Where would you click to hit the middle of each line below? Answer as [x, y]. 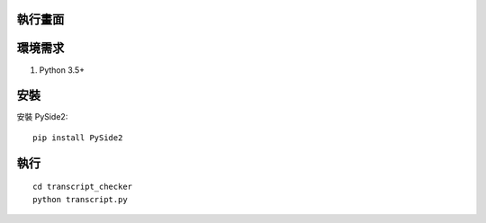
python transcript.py [80, 199]
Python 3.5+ [62, 70]
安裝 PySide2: [42, 117]
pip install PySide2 [78, 138]
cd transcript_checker [83, 187]
